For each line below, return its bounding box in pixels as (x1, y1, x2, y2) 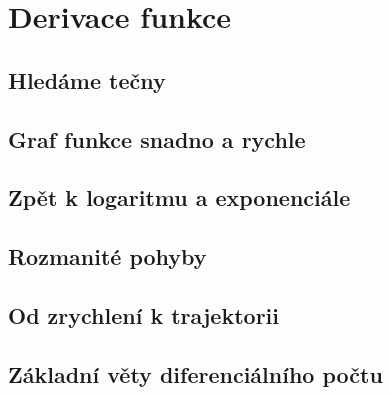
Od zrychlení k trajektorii (8, 299, 279, 330)
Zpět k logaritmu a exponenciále (8, 182, 351, 213)
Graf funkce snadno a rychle (8, 123, 306, 154)
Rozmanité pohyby (8, 241, 207, 272)
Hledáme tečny (8, 64, 166, 95)
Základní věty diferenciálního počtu (8, 358, 383, 389)
